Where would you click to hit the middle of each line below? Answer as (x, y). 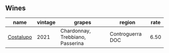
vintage (46, 22)
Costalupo (20, 37)
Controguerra (126, 33)
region (128, 22)
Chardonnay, (75, 30)
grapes (82, 22)
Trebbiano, (73, 37)
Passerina (72, 43)
